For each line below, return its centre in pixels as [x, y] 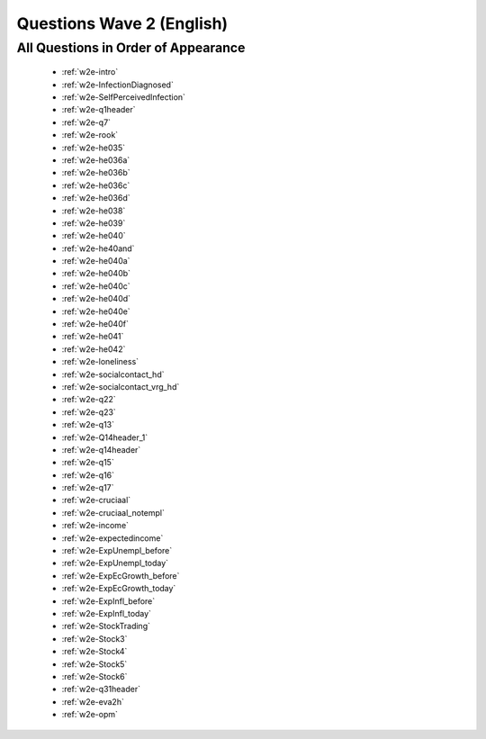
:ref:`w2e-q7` [86, 122]
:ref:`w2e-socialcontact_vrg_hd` [121, 386]
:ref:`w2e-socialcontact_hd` [113, 374]
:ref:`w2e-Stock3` [94, 638]
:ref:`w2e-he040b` [96, 274]
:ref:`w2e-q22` [89, 400]
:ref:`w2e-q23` [89, 412]
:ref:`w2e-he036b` [96, 173]
